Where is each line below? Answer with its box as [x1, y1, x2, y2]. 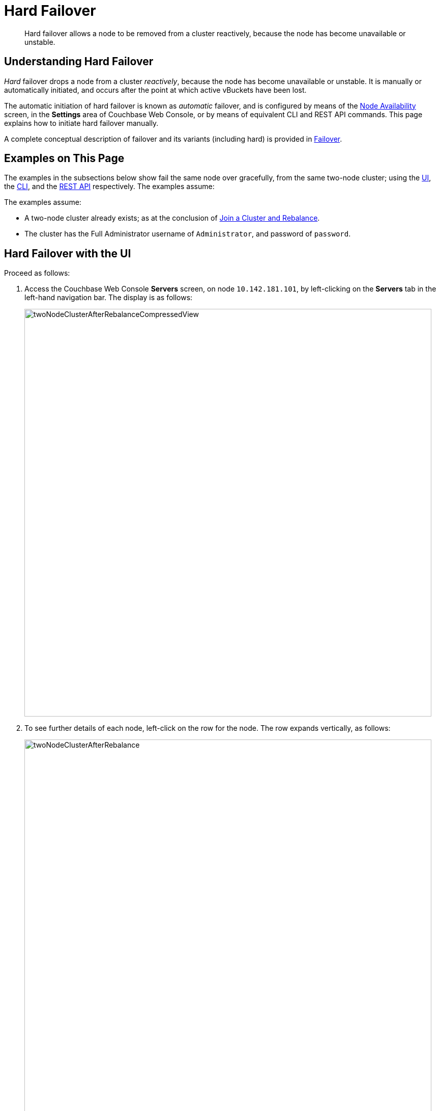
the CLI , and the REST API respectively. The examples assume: [4, 182, 215, 191]
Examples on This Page [4, 152, 125, 165]
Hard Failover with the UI [4, 247, 131, 260]
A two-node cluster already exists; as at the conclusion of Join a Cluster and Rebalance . [24, 214, 320, 223]
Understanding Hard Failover [4, 55, 154, 68]
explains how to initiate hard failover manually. [4, 118, 159, 127]
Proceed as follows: [4, 269, 70, 278]
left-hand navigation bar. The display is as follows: [24, 293, 193, 302]
